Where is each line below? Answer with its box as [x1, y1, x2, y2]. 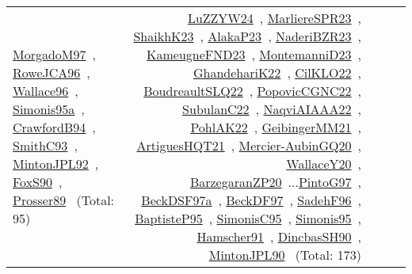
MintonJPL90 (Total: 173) [208, 245, 361, 264]
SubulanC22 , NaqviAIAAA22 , [182, 100, 361, 118]
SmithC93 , [13, 136, 78, 154]
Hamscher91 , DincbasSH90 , [196, 227, 361, 245]
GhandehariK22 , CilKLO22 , [193, 63, 361, 82]
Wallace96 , [13, 82, 78, 100]
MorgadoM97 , [13, 45, 96, 63]
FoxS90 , [13, 173, 63, 191]
